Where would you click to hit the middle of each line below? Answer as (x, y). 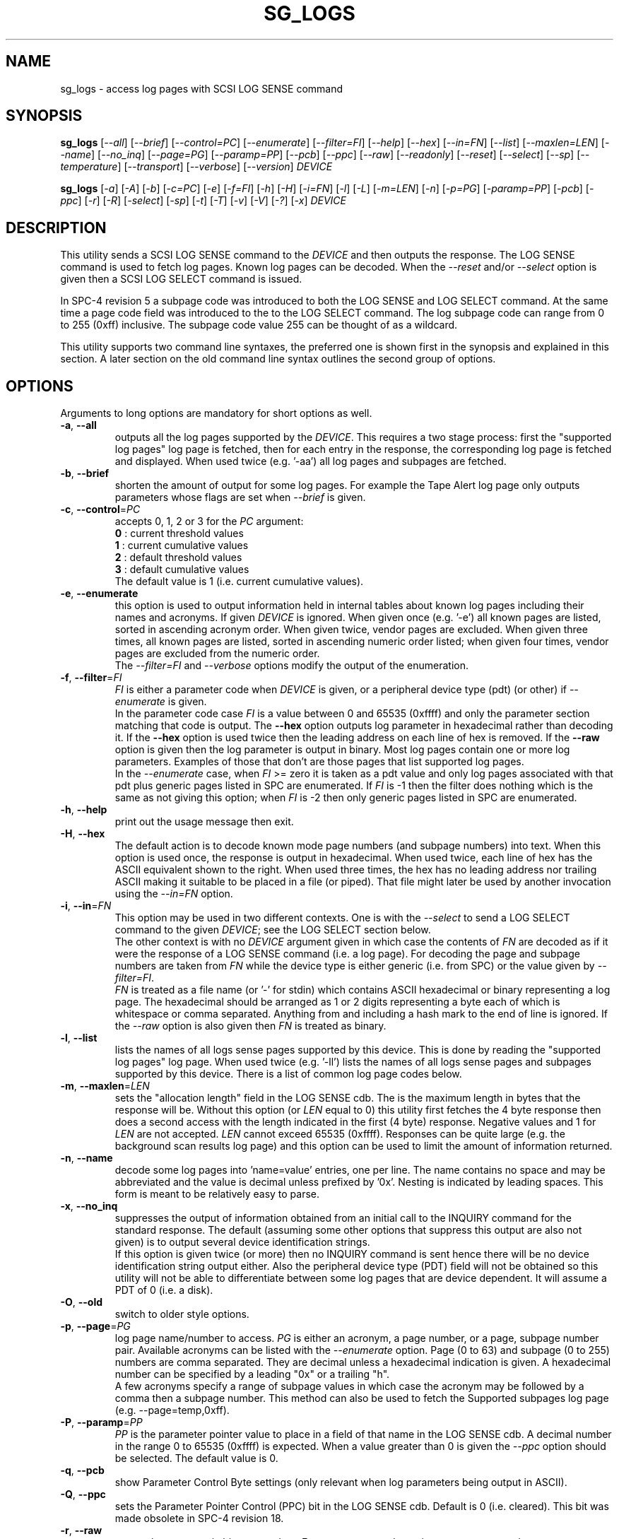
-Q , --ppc (83, 1494)
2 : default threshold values (178, 558)
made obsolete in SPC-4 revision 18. (199, 1519)
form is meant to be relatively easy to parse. (217, 1194)
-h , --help (84, 810)
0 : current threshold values (179, 533)
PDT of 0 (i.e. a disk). (164, 1290)
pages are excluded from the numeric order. (217, 654)
